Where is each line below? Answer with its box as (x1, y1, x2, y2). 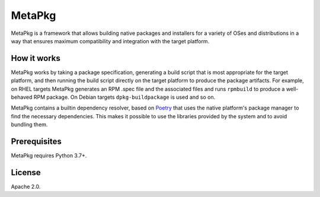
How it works (11, 53, 60, 63)
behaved (11, 93, 33, 101)
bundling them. (11, 121, 48, 128)
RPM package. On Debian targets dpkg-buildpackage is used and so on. (33, 93, 216, 101)
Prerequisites (11, 137, 62, 146)
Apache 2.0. (11, 183, 41, 190)
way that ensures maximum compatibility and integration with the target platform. (11, 37, 210, 44)
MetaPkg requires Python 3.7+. (11, 152, 87, 159)
